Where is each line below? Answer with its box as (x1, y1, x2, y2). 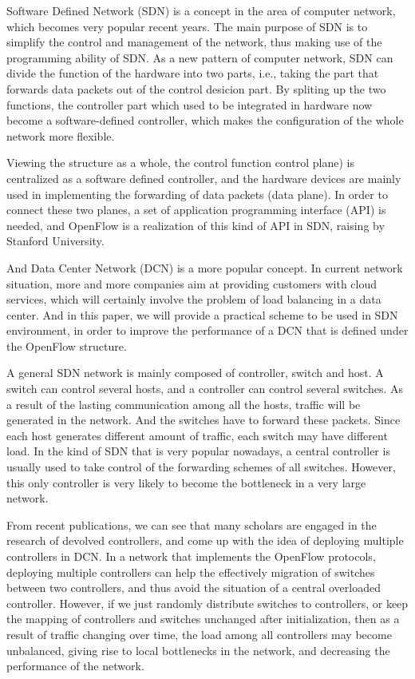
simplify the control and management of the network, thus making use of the (6, 34, 382, 50)
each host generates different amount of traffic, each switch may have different (6, 427, 388, 443)
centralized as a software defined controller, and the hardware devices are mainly (6, 169, 401, 186)
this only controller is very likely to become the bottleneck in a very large (6, 474, 366, 490)
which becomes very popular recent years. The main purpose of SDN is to (6, 18, 368, 34)
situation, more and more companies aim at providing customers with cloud (6, 275, 377, 292)
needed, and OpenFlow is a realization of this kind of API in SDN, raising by (6, 216, 385, 233)
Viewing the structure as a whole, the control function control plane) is (6, 154, 354, 171)
